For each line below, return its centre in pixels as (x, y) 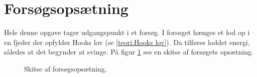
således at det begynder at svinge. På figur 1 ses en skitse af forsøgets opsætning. (129, 52)
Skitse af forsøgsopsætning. (66, 68)
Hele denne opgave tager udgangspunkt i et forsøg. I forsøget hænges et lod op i (127, 32)
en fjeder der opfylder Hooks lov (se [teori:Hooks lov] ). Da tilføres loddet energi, (127, 42)
